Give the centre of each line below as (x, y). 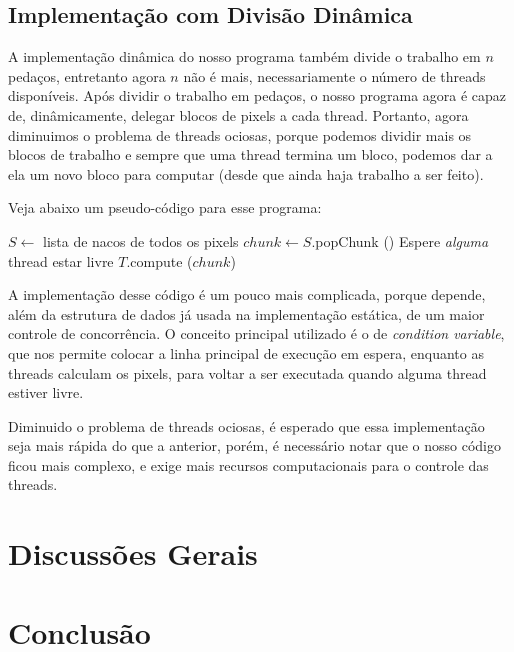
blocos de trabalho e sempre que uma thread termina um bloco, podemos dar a (250, 154)
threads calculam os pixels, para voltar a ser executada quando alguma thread (247, 372)
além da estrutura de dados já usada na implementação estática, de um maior (246, 313)
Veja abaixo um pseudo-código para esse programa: (165, 207)
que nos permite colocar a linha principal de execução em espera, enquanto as (246, 352)
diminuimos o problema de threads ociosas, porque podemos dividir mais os (240, 134)
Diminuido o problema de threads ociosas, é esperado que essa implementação (246, 425)
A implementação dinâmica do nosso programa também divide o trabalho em (244, 56)
